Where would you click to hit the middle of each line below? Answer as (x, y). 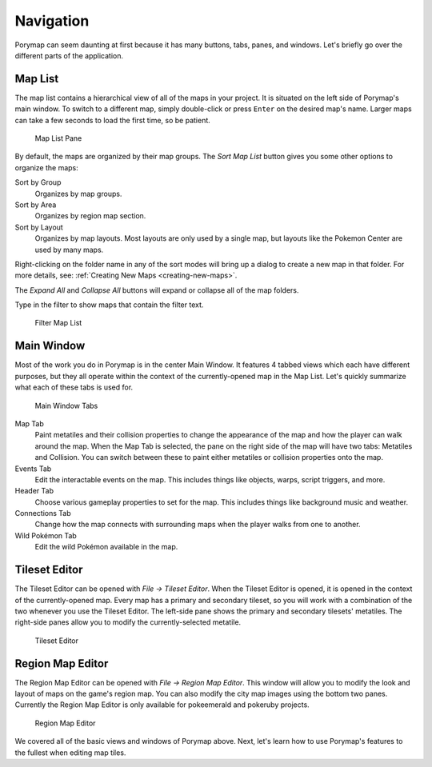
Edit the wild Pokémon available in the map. (106, 547)
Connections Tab (43, 513)
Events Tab (33, 469)
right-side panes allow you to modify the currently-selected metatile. (128, 622)
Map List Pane (58, 138)
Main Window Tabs (66, 405)
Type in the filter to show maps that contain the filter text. (109, 305)
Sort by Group (38, 182)
